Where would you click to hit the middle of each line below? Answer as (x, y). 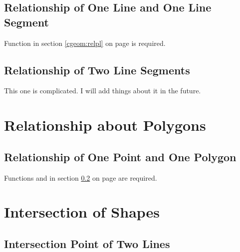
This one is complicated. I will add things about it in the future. (103, 91)
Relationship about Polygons (105, 125)
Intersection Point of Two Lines (87, 243)
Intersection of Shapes (82, 212)
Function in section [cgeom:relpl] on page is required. (85, 43)
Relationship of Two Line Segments (97, 70)
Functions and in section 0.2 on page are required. (81, 177)
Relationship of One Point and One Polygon (120, 156)
